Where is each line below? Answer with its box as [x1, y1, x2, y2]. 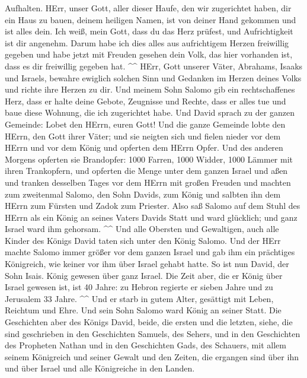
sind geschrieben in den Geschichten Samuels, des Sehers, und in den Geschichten [5, 327, 300, 339]
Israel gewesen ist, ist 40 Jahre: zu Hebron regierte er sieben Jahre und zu [5, 281, 273, 293]
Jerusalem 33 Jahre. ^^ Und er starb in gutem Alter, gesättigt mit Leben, [5, 292, 274, 304]
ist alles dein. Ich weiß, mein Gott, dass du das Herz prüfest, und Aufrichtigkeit [5, 25, 293, 37]
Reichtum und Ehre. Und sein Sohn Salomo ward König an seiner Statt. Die [5, 304, 282, 316]
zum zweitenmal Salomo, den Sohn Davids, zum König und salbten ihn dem [5, 188, 281, 200]
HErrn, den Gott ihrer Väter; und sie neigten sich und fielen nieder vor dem [5, 129, 281, 142]
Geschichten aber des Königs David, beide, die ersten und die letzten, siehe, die [5, 316, 293, 328]
